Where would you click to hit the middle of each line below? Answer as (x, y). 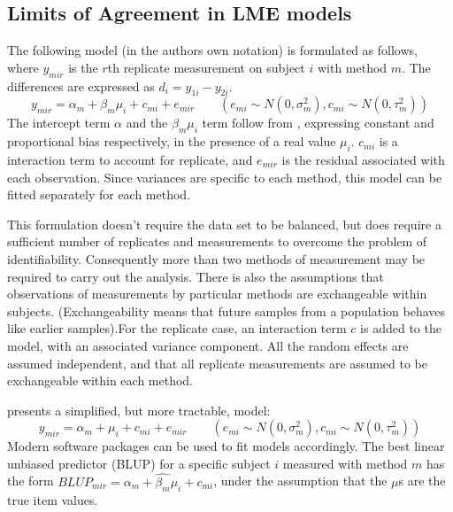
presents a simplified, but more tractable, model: (139, 410)
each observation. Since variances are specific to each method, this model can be (225, 177)
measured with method (345, 463)
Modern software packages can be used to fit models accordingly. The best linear (226, 446)
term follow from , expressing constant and (318, 123)
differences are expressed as (81, 85)
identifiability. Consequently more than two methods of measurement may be (216, 258)
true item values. (53, 499)
